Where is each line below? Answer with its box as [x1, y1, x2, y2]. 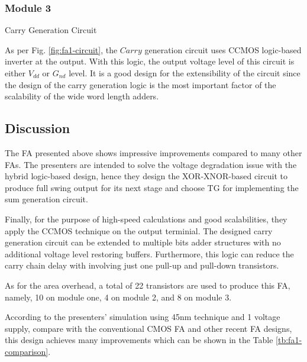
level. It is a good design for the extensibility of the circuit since [69, 67, 300, 79]
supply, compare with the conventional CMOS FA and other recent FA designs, [5, 322, 292, 334]
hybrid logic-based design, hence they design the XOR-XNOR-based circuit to [5, 170, 287, 182]
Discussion [5, 119, 70, 137]
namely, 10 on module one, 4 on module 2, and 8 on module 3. [5, 290, 232, 303]
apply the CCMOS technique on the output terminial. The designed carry [5, 224, 273, 237]
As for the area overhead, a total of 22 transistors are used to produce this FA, [5, 279, 290, 291]
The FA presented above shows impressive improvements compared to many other [5, 146, 302, 159]
